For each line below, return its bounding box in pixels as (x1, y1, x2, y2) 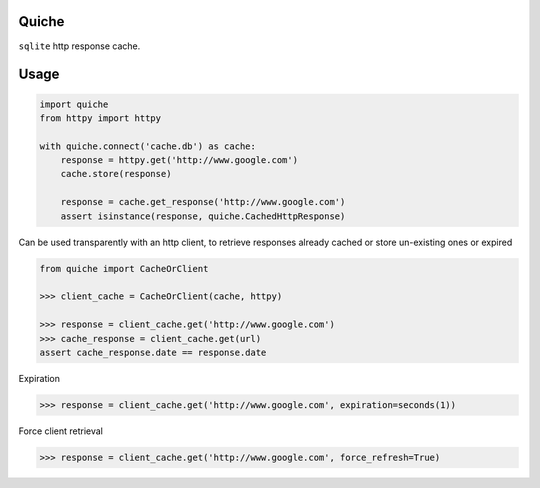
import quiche (39, 98, 109, 110)
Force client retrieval (18, 425, 104, 437)
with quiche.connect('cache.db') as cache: (39, 140, 257, 152)
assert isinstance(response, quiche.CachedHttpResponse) (60, 210, 346, 222)
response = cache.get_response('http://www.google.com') (60, 196, 346, 208)
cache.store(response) (60, 168, 172, 180)
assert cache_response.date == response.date (39, 346, 267, 358)
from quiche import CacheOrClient (39, 263, 209, 274)
